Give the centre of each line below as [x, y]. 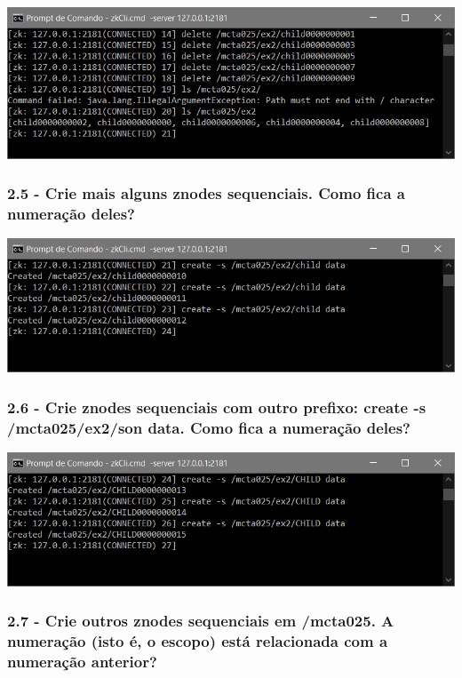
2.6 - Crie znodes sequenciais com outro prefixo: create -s [217, 407]
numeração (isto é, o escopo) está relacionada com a [198, 641]
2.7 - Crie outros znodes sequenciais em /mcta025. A [201, 621]
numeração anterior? [82, 662]
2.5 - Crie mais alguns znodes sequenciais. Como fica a [206, 193]
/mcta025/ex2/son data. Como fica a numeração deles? [209, 427]
